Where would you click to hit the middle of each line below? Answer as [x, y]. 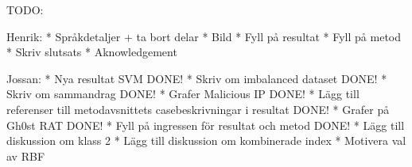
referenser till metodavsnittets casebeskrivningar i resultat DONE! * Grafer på [198, 109]
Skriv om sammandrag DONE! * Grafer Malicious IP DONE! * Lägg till [183, 94]
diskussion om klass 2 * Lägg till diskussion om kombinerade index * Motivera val [206, 140]
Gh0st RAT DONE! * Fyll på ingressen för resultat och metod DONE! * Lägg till [206, 125]
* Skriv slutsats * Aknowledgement [92, 52]
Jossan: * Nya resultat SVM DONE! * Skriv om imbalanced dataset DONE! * [197, 78]
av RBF [26, 156]
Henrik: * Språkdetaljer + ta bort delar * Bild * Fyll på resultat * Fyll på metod [204, 36]
